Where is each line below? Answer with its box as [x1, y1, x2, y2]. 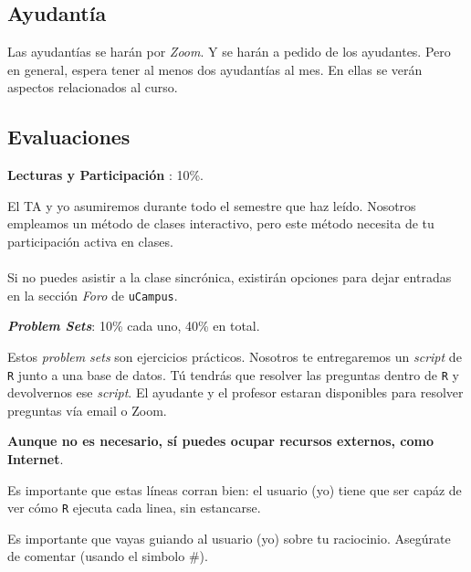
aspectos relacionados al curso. [7, 78, 178, 97]
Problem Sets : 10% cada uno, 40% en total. [7, 316, 260, 335]
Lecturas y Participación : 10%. [7, 165, 204, 185]
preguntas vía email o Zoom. [7, 400, 167, 419]
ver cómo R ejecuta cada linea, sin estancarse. [7, 498, 261, 517]
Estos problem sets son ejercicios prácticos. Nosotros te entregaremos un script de [7, 347, 462, 365]
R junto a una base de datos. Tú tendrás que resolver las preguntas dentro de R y [7, 365, 459, 384]
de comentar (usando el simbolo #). [7, 546, 208, 566]
